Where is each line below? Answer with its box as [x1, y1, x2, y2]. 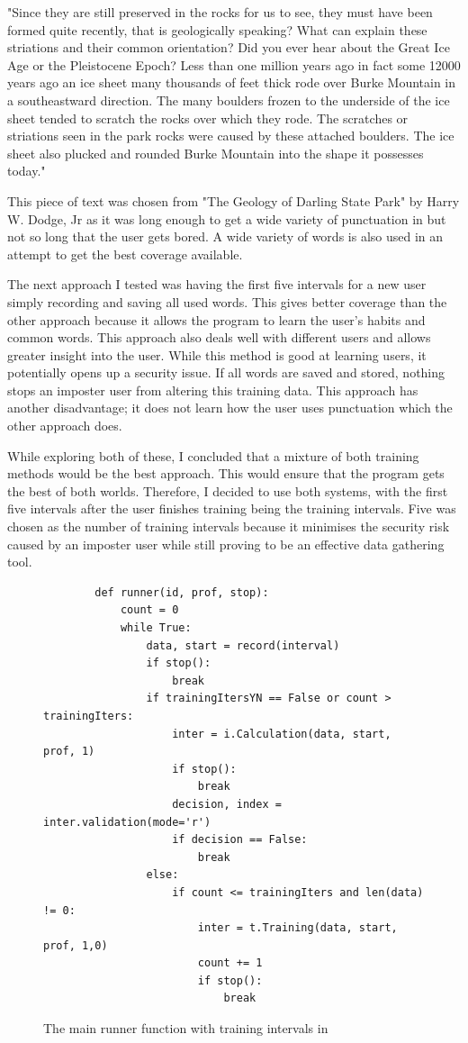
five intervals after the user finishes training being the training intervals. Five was [7, 499, 456, 518]
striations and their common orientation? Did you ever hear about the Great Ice [7, 38, 450, 57]
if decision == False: [172, 833, 308, 847]
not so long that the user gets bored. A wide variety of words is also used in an [7, 227, 444, 246]
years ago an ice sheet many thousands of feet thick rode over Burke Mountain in [7, 73, 456, 92]
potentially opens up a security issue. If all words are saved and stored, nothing [7, 363, 445, 382]
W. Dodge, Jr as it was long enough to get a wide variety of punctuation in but [7, 209, 446, 228]
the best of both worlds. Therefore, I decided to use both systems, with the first [7, 481, 448, 500]
